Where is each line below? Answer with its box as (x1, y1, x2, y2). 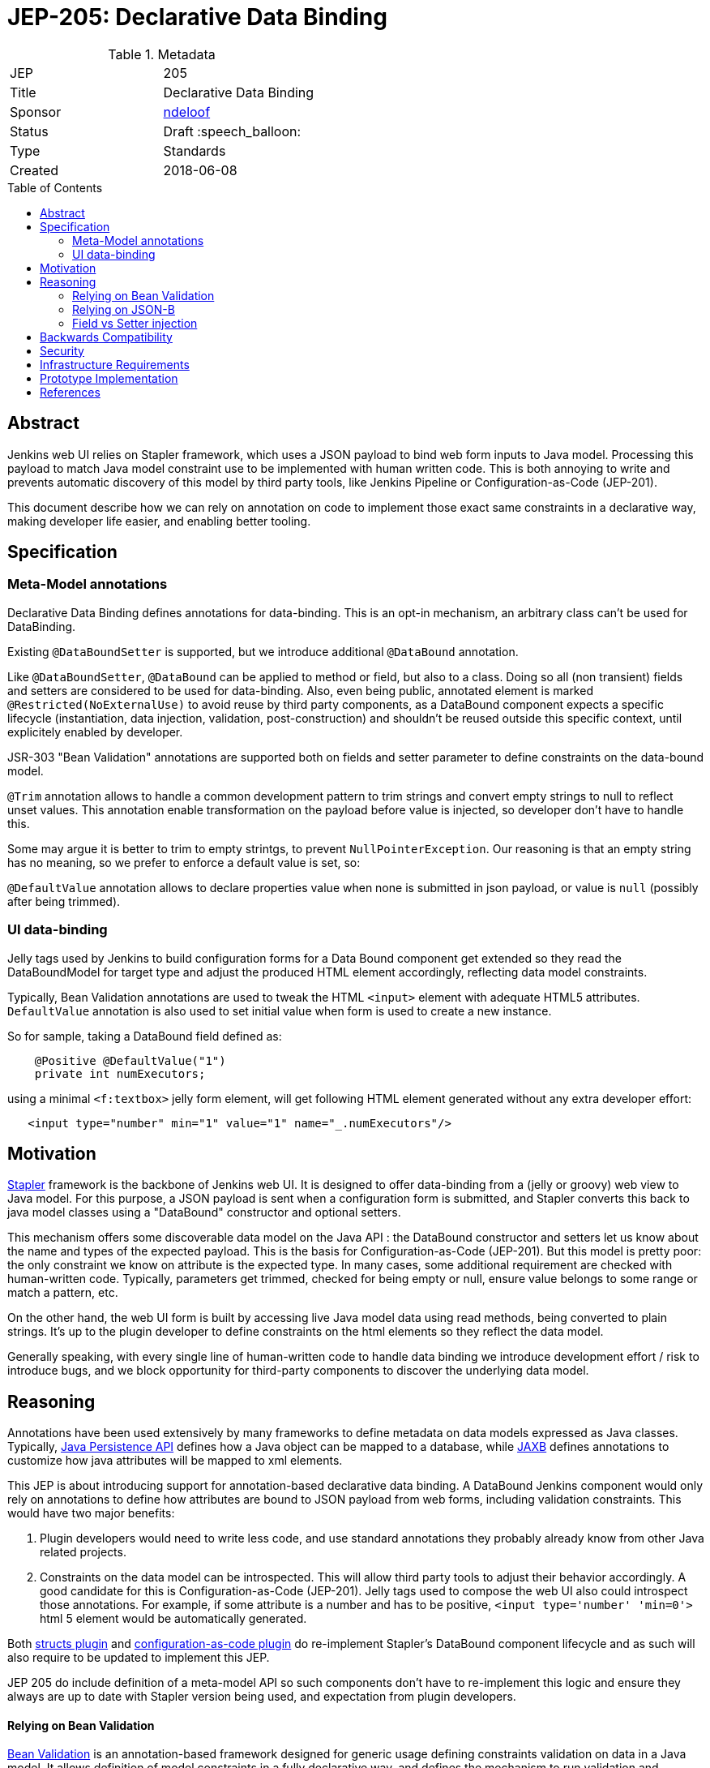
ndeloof (163, 103, 211, 120)
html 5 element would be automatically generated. (40, 1611, 307, 1626)
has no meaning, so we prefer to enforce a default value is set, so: (7, 855, 361, 869)
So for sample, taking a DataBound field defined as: (7, 1028, 282, 1043)
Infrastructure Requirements (40, 357, 190, 371)
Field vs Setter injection (72, 315, 198, 330)
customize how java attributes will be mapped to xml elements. (7, 1453, 343, 1468)
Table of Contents (7, 180, 103, 195)
